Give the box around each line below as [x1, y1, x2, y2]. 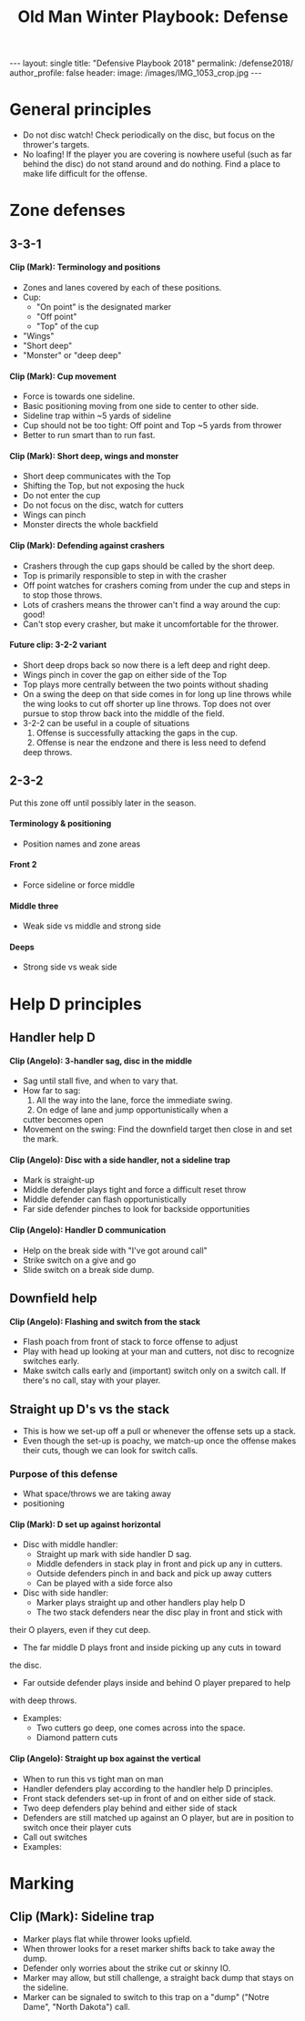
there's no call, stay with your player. [22, 1375, 161, 1386]
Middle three [9, 900, 59, 911]
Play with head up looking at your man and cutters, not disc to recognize [22, 1346, 295, 1357]
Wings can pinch [22, 509, 86, 520]
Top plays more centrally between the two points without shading [22, 679, 269, 690]
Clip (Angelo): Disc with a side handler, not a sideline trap [9, 1154, 230, 1165]
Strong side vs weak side [22, 961, 117, 972]
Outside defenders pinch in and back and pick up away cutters [36, 1568, 272, 1579]
